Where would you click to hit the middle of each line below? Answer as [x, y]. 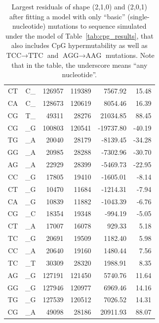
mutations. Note [130, 55]
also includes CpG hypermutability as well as [79, 45]
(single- [139, 16]
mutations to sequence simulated [97, 26]
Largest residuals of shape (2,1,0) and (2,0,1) [79, 6]
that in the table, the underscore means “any [79, 65]
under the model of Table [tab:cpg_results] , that [79, 35]
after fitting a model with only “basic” [67, 16]
